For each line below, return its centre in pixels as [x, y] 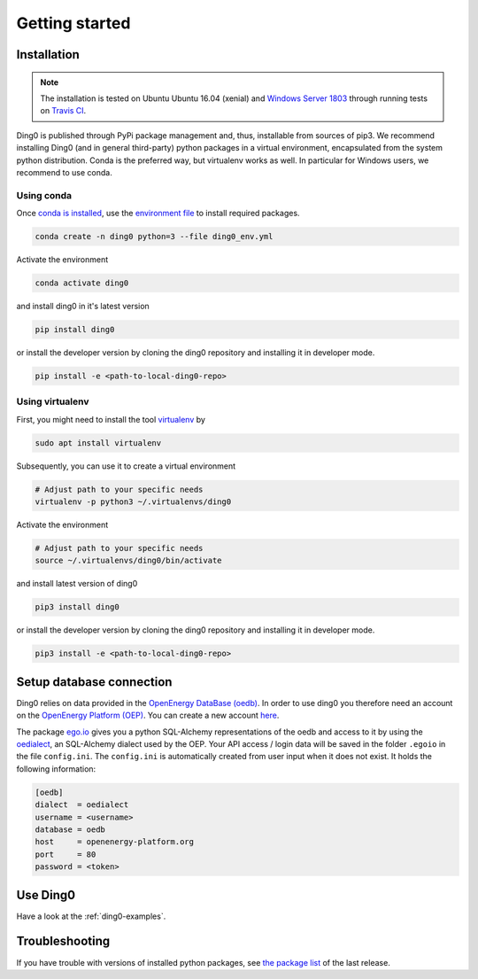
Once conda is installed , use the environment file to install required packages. [158, 214]
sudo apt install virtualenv [98, 443]
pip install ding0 [75, 329]
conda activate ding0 [82, 283]
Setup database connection [94, 682]
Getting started [73, 23]
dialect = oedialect [82, 805]
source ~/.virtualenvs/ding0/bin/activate [128, 561]
